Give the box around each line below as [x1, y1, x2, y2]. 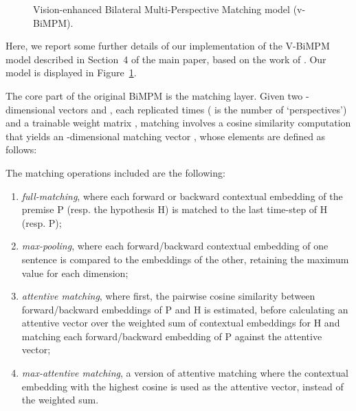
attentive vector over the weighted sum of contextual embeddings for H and [21, 315, 340, 330]
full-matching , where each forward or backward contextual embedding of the [21, 188, 343, 203]
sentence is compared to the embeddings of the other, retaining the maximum [21, 252, 349, 266]
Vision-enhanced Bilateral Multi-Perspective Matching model [33, 2, 290, 16]
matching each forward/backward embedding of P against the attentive [21, 329, 322, 343]
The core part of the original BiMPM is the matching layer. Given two [5, 88, 303, 102]
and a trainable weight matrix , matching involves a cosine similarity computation [5, 115, 351, 130]
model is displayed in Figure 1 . [5, 65, 137, 80]
